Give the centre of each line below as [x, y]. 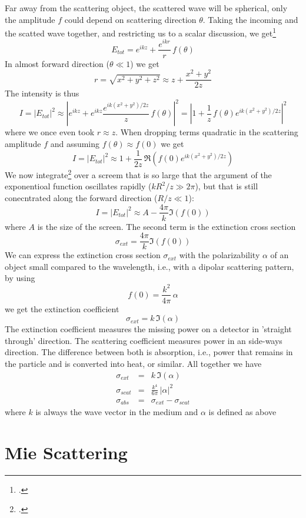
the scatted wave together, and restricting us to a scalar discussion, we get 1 [141, 32]
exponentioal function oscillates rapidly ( [78, 186]
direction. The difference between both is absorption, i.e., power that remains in [149, 352]
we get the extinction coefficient [62, 308]
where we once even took [50, 132]
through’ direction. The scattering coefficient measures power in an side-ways [144, 340]
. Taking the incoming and [250, 19]
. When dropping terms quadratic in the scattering [207, 132]
